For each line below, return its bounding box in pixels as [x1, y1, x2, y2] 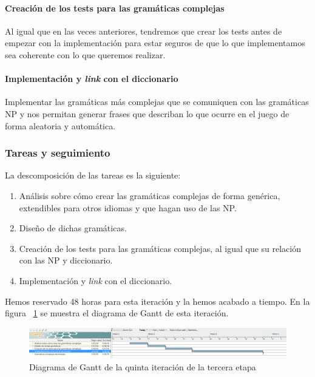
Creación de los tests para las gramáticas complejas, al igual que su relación [19, 242, 301, 254]
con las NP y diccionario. [19, 254, 113, 267]
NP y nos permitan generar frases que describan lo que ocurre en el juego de [5, 107, 290, 120]
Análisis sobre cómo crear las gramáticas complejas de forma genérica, [19, 189, 280, 202]
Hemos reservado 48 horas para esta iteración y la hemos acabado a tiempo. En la [5, 294, 310, 307]
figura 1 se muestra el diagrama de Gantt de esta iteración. [5, 307, 229, 319]
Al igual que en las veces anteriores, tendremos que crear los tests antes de [5, 24, 282, 37]
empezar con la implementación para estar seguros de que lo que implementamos [5, 36, 305, 49]
